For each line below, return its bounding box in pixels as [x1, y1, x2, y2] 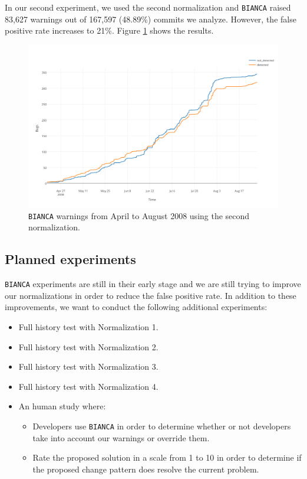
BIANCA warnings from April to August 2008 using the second [28, 209, 250, 221]
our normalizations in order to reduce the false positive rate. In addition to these [5, 289, 296, 301]
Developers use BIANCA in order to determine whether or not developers [32, 420, 291, 432]
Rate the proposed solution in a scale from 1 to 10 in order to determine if [32, 451, 302, 464]
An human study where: [18, 400, 106, 412]
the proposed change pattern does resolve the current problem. [32, 462, 259, 475]
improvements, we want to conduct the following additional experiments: [5, 301, 268, 313]
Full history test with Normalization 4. [18, 380, 159, 392]
